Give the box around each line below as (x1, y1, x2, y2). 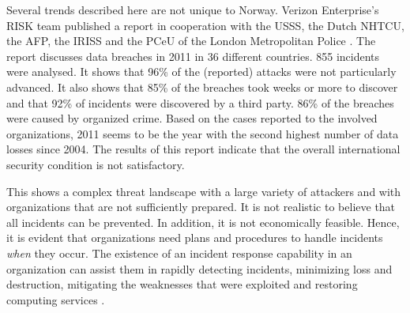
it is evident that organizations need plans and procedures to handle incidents (6, 229, 383, 246)
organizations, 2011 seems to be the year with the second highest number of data (6, 125, 399, 141)
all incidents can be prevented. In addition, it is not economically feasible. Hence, (6, 213, 400, 230)
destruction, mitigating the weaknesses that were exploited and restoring (6, 276, 358, 292)
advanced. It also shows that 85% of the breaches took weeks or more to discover (6, 78, 398, 95)
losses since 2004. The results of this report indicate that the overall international (6, 141, 401, 157)
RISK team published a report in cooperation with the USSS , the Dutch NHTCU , (6, 17, 404, 33)
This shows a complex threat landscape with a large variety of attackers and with (6, 183, 401, 199)
